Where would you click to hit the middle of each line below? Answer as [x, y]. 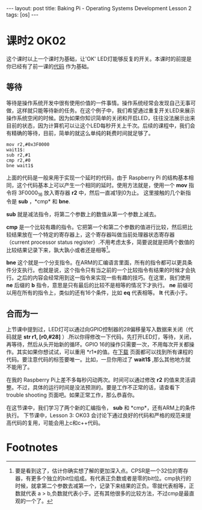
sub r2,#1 [19, 155]
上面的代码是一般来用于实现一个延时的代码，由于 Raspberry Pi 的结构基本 [97, 177]
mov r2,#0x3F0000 [28, 144]
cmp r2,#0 [19, 160]
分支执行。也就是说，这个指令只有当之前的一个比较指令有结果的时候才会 [101, 270]
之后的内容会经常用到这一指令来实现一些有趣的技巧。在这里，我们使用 [103, 278]
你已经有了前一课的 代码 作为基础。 [49, 66]
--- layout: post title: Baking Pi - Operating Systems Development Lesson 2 [99, 8]
